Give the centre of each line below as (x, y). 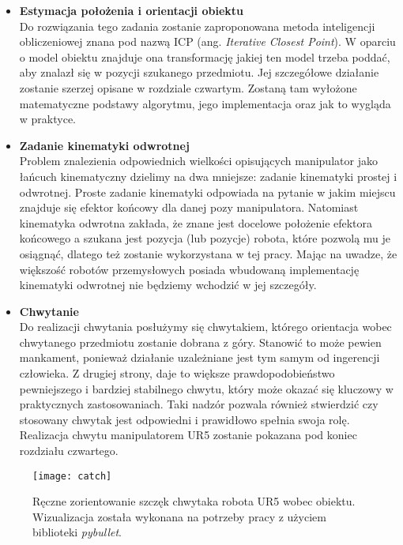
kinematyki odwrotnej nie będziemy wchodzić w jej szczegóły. (168, 285)
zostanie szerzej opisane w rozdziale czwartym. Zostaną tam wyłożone (188, 87)
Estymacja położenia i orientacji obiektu (131, 10)
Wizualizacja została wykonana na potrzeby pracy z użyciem (179, 516)
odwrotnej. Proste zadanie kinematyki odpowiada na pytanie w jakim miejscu (207, 192)
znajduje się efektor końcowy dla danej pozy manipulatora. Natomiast (189, 207)
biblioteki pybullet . (77, 532)
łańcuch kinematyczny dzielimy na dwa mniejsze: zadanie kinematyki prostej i (208, 176)
